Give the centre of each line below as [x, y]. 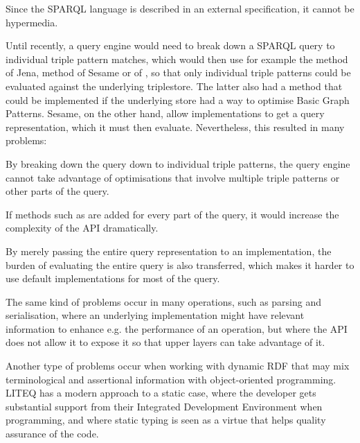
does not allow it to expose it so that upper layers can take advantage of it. [165, 342]
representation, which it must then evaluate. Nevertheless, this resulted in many [175, 127]
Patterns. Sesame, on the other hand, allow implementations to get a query [165, 113]
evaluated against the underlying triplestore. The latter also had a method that [174, 86]
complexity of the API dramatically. [82, 228]
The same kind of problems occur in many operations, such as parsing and [164, 301]
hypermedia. [32, 22]
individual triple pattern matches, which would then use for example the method [177, 59]
